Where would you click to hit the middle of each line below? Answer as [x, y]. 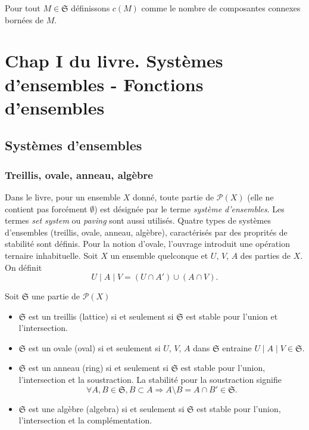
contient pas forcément [46, 208]
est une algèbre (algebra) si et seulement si [107, 408]
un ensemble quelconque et [159, 255]
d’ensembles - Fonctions [104, 84]
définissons [90, 8]
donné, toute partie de [174, 197]
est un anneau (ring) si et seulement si [99, 368]
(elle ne [260, 197]
